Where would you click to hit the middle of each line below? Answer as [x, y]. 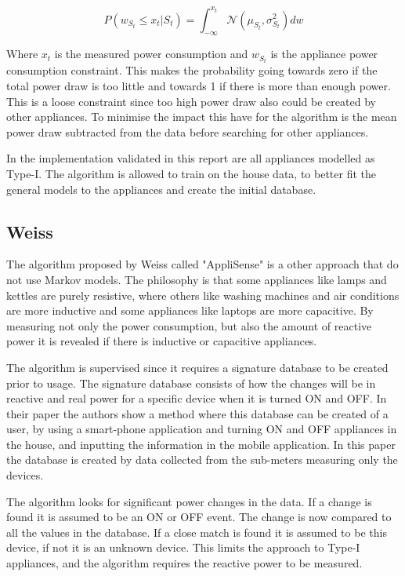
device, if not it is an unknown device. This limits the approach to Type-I [183, 547]
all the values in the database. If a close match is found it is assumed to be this [197, 532]
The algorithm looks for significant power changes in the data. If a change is [189, 501]
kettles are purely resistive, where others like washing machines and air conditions [203, 295]
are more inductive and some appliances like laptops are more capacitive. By [190, 310]
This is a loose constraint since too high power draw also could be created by [191, 101]
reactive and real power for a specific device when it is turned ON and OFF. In [197, 398]
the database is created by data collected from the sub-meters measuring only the [202, 459]
